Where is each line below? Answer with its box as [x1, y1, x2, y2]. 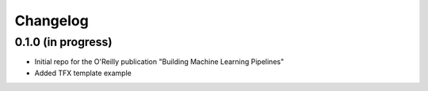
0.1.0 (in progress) [14, 35, 113, 49]
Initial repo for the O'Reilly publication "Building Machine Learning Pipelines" [34, 57, 285, 66]
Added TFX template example [34, 68, 132, 78]
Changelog [14, 12, 89, 29]
